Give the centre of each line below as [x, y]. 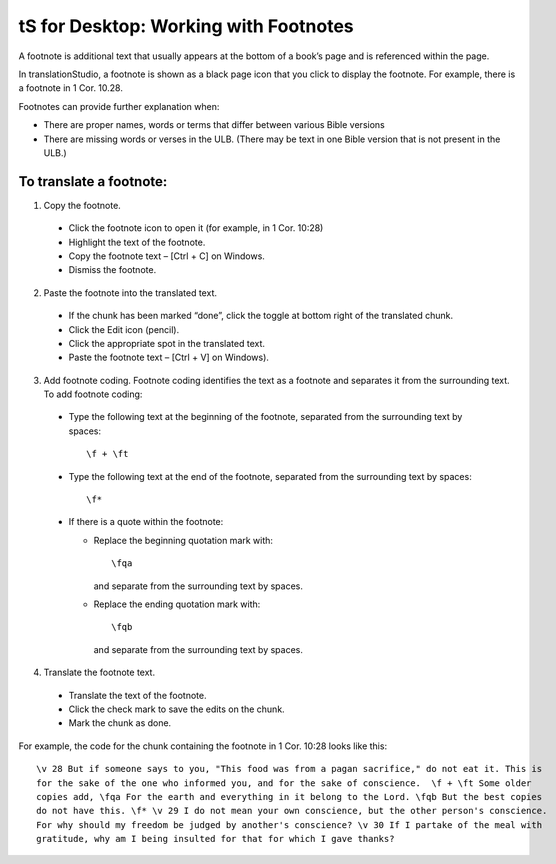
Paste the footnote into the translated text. [130, 292]
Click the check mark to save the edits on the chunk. [176, 709]
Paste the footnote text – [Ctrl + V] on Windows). [169, 357]
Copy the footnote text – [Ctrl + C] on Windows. [166, 256]
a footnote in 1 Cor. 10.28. [71, 88]
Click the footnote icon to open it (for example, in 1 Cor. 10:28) [196, 228]
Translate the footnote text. [99, 672]
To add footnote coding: [93, 394]
